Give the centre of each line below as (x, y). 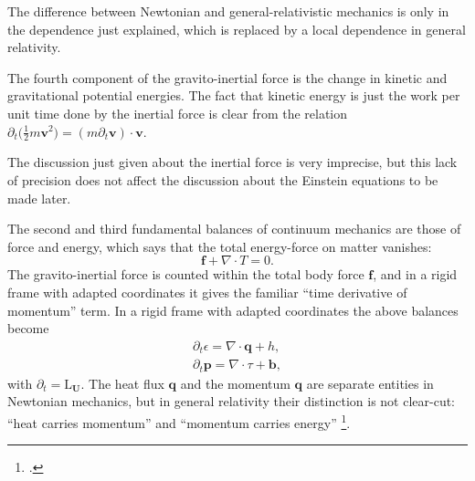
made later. (39, 198)
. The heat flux (122, 383)
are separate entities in (370, 383)
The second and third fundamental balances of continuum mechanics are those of (234, 229)
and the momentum (235, 383)
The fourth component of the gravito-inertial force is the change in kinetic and (227, 77)
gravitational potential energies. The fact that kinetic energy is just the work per (234, 95)
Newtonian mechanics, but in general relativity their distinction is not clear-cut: (232, 401)
